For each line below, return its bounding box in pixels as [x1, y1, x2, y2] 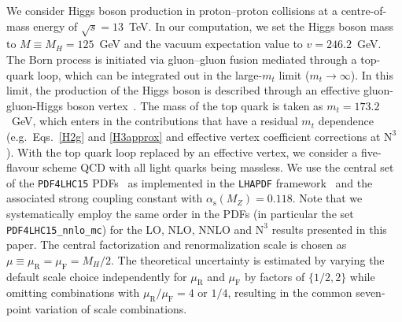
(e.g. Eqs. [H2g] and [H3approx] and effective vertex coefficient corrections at [6, 128, 381, 144]
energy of [33, 17, 78, 34]
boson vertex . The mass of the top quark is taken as [66, 97, 323, 113]
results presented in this [271, 220, 387, 237]
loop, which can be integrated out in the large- [37, 66, 263, 83]
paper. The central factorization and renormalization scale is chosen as [6, 236, 347, 253]
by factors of [244, 268, 305, 284]
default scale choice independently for [6, 268, 187, 284]
